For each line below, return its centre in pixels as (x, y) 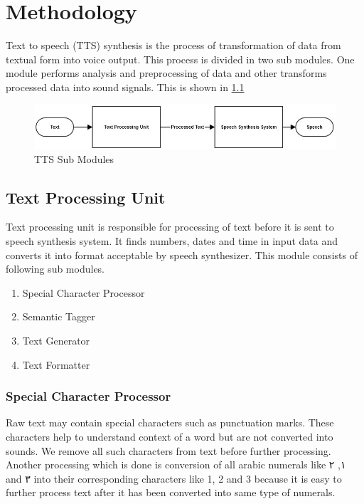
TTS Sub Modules (74, 158)
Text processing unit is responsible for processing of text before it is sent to (170, 227)
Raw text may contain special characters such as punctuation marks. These (170, 422)
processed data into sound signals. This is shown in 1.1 (125, 86)
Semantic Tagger (59, 316)
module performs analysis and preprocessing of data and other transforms (166, 73)
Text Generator (56, 340)
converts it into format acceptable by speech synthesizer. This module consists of (182, 254)
